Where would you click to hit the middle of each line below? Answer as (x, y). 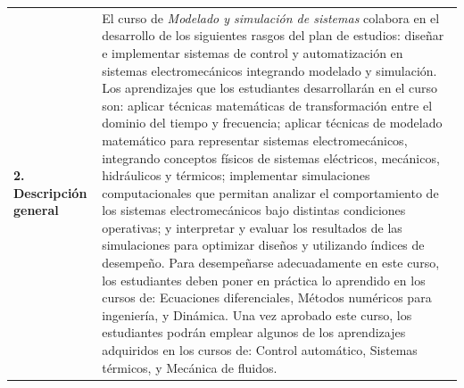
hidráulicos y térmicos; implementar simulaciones (236, 175)
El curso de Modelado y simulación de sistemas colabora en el (271, 17)
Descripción (50, 192)
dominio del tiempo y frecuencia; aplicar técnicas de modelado (272, 123)
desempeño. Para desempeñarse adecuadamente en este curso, (271, 263)
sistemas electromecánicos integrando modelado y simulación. (269, 70)
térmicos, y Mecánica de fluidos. (190, 367)
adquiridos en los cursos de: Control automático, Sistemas (260, 350)
